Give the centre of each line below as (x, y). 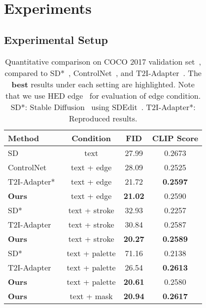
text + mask (91, 296)
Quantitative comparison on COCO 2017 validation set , (103, 61)
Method (24, 138)
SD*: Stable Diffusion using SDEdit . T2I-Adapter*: (103, 107)
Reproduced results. (103, 118)
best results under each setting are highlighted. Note (103, 84)
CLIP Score (175, 138)
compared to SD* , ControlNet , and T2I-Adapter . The (103, 73)
